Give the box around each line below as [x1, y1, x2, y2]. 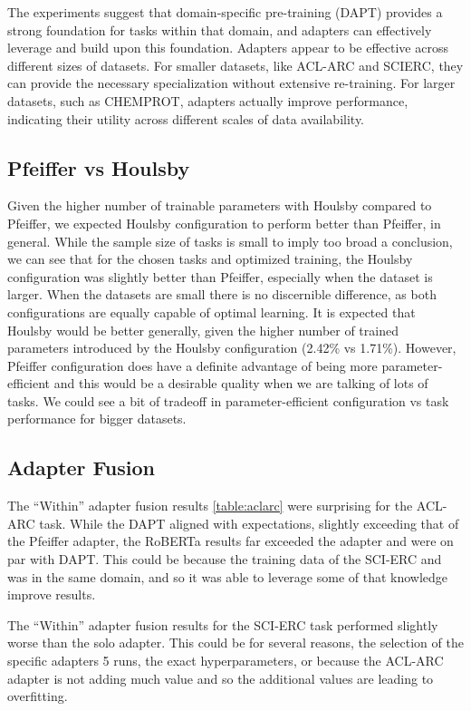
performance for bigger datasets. [7, 409, 187, 428]
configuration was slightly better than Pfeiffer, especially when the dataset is [7, 267, 433, 286]
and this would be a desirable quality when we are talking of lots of [53, 374, 428, 393]
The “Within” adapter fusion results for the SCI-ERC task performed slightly [7, 615, 438, 634]
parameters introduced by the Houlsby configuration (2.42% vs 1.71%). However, [7, 338, 457, 357]
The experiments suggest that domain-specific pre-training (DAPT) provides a [7, 3, 443, 21]
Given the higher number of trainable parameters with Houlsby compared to [7, 196, 432, 215]
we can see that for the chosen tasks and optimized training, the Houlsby [7, 249, 413, 268]
